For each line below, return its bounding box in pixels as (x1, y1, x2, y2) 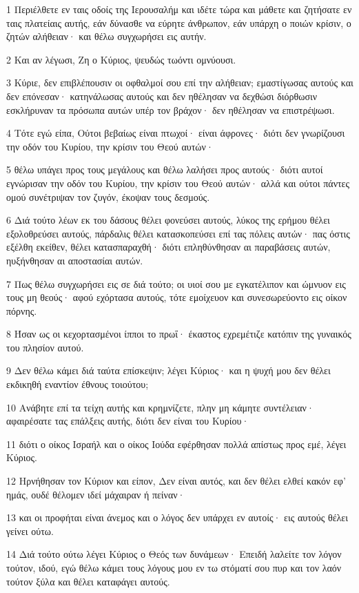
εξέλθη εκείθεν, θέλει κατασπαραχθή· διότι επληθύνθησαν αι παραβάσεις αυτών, (6, 240, 331, 254)
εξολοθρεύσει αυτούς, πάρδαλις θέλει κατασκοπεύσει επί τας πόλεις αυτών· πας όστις (6, 226, 350, 240)
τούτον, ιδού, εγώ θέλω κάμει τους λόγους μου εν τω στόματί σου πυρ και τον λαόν (6, 561, 342, 574)
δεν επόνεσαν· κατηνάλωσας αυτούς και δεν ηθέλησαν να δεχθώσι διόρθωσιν (6, 88, 318, 103)
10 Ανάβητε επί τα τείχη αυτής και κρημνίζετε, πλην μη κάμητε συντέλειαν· (6, 400, 314, 414)
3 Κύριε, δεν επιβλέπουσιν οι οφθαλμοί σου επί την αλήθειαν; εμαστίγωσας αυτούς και (6, 75, 353, 90)
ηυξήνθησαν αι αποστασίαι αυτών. (6, 253, 143, 267)
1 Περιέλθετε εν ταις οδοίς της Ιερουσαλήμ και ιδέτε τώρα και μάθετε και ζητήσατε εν (6, 2, 352, 16)
